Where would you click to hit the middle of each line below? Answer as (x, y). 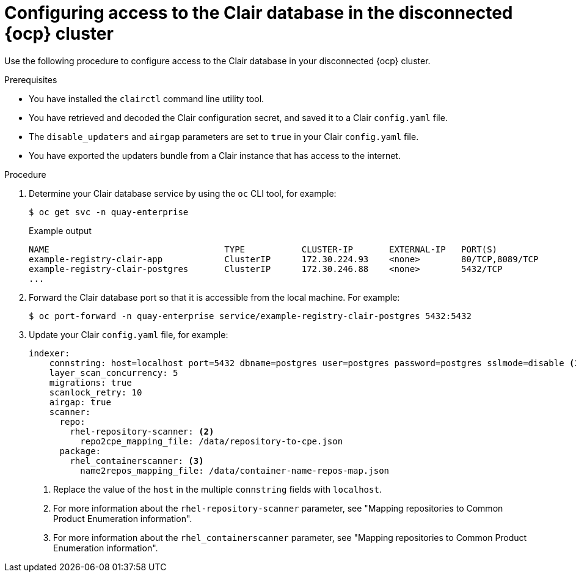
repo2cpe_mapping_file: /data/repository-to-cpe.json (212, 441)
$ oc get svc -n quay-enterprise (109, 212)
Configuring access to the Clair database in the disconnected (259, 13)
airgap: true (80, 402)
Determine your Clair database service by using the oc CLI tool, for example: (183, 193)
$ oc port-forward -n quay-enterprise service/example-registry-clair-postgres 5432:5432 (250, 316)
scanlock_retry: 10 (96, 392)
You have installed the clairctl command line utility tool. (147, 98)
